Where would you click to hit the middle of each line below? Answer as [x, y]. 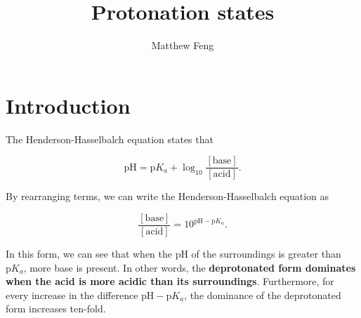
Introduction [68, 105]
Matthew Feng [183, 45]
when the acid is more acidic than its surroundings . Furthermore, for [170, 281]
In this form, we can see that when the [89, 253]
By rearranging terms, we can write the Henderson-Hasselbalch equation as [168, 196]
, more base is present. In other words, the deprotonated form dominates [190, 267]
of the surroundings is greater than [266, 253]
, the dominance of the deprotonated [263, 294]
